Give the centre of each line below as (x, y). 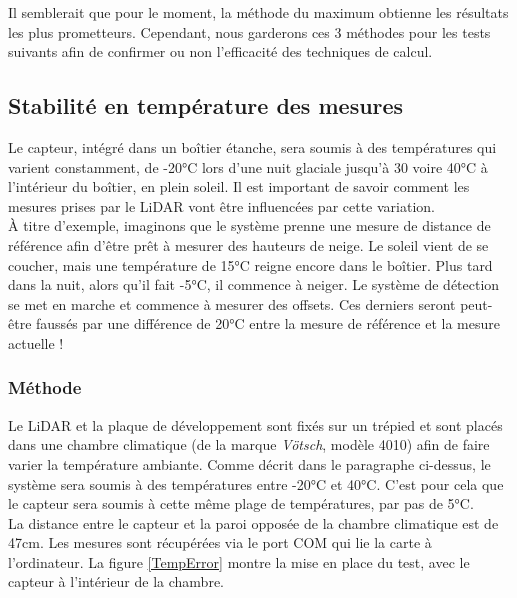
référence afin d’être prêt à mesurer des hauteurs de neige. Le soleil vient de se (248, 244)
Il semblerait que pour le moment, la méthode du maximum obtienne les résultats (258, 12)
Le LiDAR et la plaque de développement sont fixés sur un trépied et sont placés (255, 424)
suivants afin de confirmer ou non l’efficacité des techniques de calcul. (220, 51)
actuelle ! (36, 342)
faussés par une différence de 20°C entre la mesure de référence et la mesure (268, 323)
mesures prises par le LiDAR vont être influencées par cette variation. (221, 205)
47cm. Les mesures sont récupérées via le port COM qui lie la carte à (220, 542)
